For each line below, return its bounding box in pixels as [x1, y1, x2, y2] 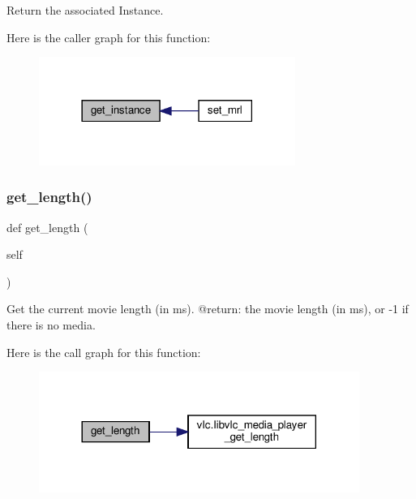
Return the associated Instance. [6, 2, 164, 18]
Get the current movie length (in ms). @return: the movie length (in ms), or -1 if [6, 300, 409, 317]
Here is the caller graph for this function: [6, 28, 211, 45]
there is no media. [6, 316, 96, 333]
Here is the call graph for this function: [6, 343, 201, 360]
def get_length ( [6, 218, 88, 235]
